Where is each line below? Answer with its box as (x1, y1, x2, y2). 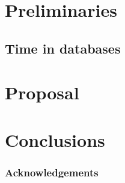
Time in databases (5, 39, 121, 57)
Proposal (5, 80, 79, 105)
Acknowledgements (5, 164, 99, 179)
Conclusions (5, 127, 105, 152)
